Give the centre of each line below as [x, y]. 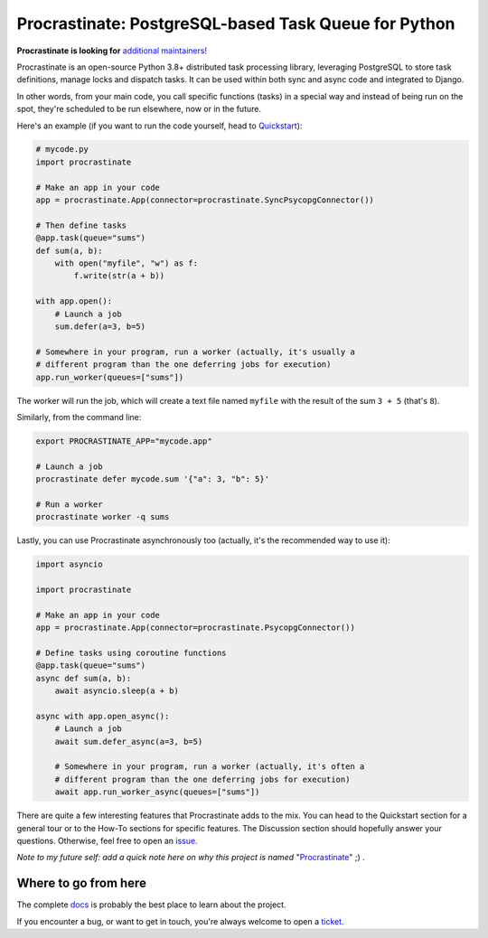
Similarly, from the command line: [79, 417]
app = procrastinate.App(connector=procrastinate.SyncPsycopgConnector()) [205, 200]
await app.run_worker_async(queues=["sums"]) [157, 792]
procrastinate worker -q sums [103, 517]
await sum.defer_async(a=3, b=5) [129, 741]
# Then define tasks [81, 225]
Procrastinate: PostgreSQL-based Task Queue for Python [236, 23]
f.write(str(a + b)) [119, 276]
